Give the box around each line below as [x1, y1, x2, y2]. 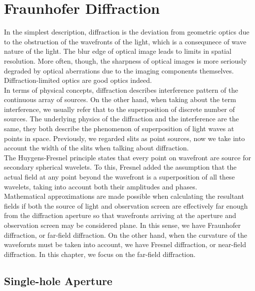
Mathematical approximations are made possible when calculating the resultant [4, 191, 244, 201]
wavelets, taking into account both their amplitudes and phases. [4, 181, 197, 191]
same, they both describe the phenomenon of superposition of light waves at [4, 123, 234, 134]
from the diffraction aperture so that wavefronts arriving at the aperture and [4, 210, 236, 220]
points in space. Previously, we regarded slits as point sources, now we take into [4, 133, 245, 143]
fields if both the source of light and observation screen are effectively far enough [4, 200, 248, 211]
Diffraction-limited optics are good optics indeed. [4, 75, 152, 85]
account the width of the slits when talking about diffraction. [4, 143, 189, 153]
